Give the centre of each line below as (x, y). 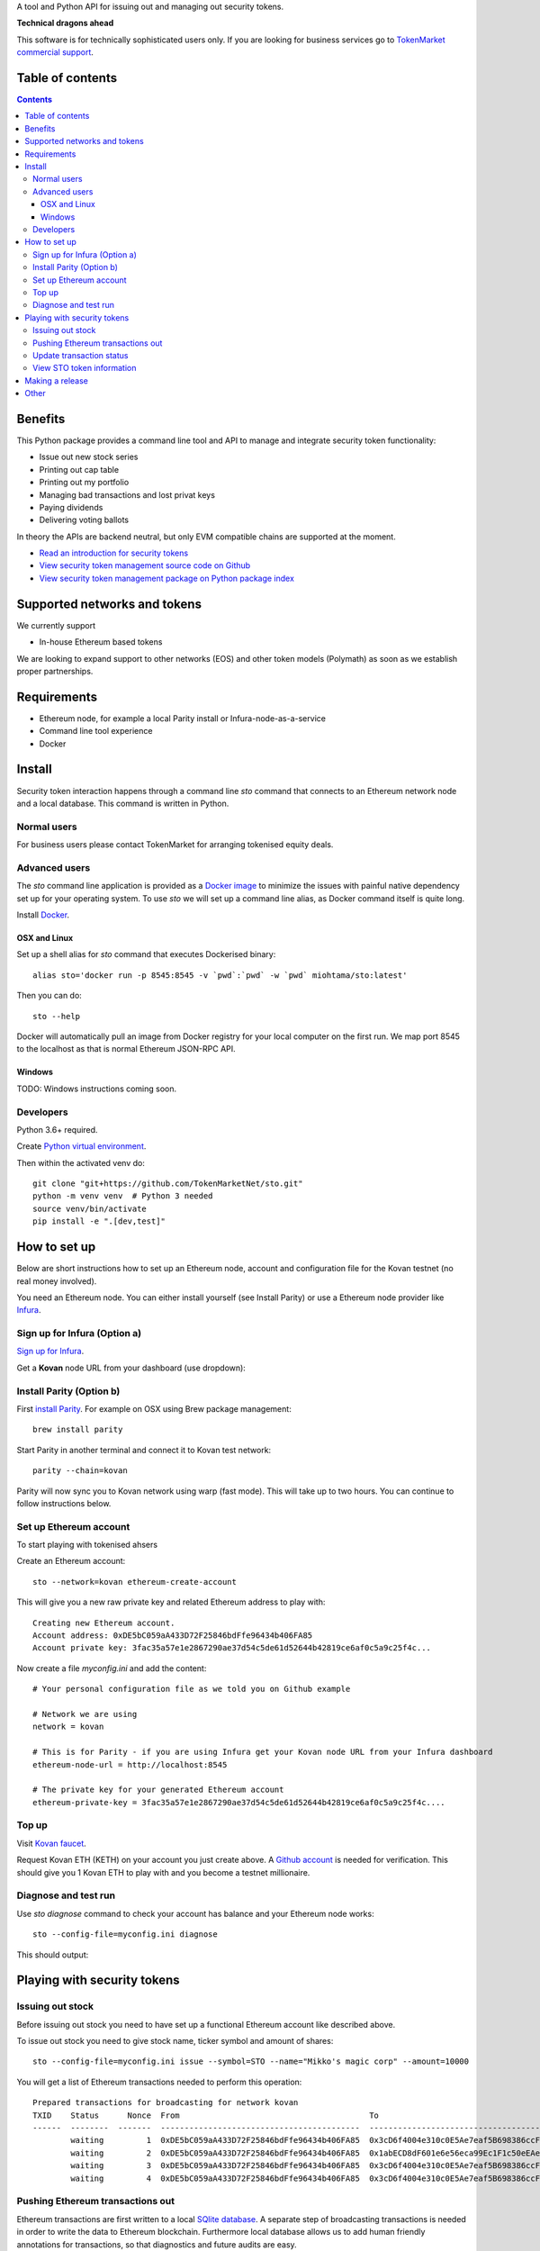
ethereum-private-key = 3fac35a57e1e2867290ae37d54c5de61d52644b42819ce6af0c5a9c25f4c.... (239, 1802)
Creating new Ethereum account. (104, 1623)
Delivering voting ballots (84, 520)
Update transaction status (81, 355)
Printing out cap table (79, 469)
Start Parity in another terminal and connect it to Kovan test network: (144, 1450)
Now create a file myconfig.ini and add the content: (112, 1668)
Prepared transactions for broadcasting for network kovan (166, 2103)
